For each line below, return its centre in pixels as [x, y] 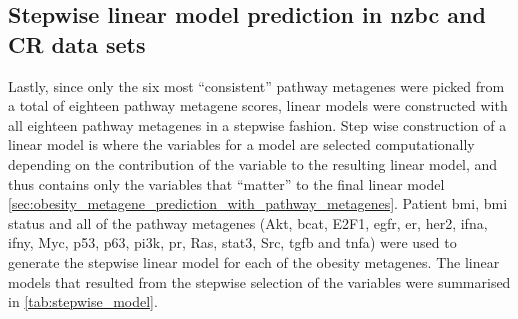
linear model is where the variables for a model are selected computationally [241, 144]
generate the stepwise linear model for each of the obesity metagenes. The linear [254, 261]
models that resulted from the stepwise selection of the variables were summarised [259, 281]
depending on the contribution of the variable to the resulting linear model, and [253, 163]
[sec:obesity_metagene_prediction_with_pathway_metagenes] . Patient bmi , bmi [258, 203]
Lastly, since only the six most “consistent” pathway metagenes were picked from [256, 85]
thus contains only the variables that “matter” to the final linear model [226, 183]
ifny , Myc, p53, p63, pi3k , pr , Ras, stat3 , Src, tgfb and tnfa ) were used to [232, 242]
